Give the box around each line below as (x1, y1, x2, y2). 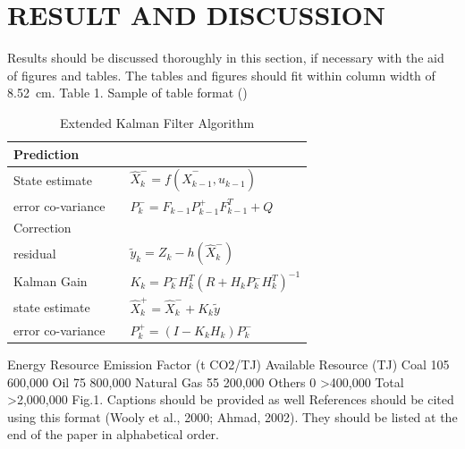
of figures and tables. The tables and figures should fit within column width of (7, 65, 435, 84)
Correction (13, 218, 72, 237)
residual (13, 243, 56, 262)
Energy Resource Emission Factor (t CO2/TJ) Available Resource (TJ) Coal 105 (7, 354, 450, 373)
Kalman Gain (13, 271, 88, 290)
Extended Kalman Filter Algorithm (59, 113, 255, 131)
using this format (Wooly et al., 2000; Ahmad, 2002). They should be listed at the (7, 407, 458, 426)
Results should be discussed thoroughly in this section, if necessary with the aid (7, 48, 444, 67)
